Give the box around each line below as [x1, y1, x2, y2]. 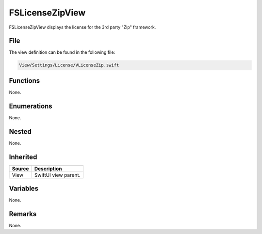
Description [34, 165, 62, 172]
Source [12, 165, 29, 172]
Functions [9, 77, 40, 85]
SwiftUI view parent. [34, 172, 81, 178]
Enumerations [9, 102, 53, 110]
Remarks [9, 210, 37, 218]
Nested [9, 127, 32, 136]
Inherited [9, 153, 37, 161]
